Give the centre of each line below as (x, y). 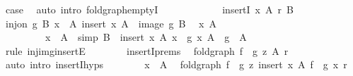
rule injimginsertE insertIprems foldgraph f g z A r (147, 50)
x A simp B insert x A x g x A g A (146, 37)
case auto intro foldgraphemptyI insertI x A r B (149, 9)
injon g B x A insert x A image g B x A (111, 23)
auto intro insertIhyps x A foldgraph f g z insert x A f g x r (176, 64)
